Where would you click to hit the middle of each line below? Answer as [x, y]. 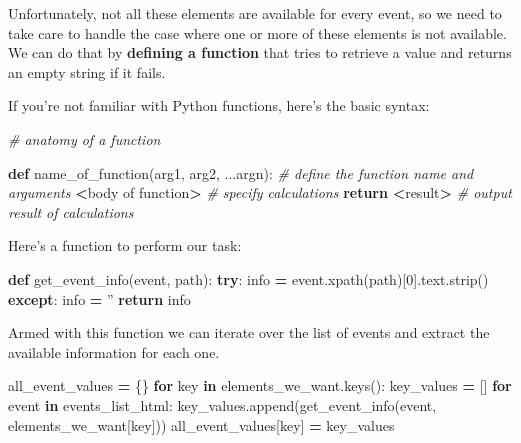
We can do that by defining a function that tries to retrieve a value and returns [260, 52]
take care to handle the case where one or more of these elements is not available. [257, 32]
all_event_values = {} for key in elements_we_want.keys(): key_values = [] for [260, 385]
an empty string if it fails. [87, 71]
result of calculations [71, 211]
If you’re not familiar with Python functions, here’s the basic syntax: [219, 105]
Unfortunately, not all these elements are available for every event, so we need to [255, 13]
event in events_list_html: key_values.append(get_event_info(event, [222, 404]
